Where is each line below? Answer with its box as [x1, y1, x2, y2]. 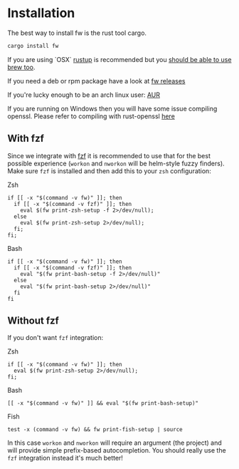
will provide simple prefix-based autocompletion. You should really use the [7, 446, 226, 455]
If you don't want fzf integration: [7, 334, 104, 342]
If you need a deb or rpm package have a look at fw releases [7, 76, 186, 85]
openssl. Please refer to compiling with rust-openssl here [7, 112, 176, 120]
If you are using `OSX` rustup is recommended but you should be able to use [7, 55, 232, 63]
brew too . [7, 63, 36, 71]
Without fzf [7, 315, 59, 327]
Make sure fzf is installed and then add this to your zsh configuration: [7, 166, 211, 175]
